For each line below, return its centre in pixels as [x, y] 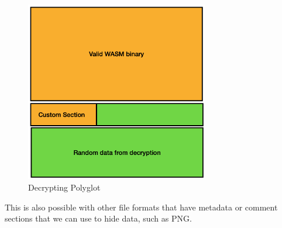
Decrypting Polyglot [64, 187]
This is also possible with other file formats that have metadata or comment [141, 207]
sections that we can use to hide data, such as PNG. [98, 218]
